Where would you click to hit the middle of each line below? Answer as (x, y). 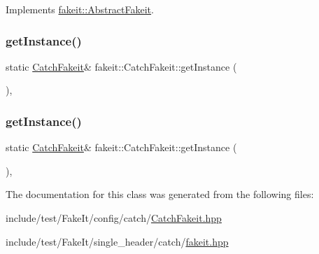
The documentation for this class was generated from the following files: (160, 194)
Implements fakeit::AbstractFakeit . (80, 9)
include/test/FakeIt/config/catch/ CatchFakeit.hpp (114, 218)
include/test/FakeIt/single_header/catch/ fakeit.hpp (117, 241)
